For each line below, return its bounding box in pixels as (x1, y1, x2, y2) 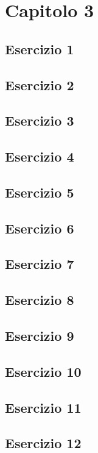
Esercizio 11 (5, 398, 82, 416)
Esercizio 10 (5, 362, 82, 380)
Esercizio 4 (5, 147, 74, 166)
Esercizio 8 (5, 290, 74, 309)
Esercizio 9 (5, 326, 74, 345)
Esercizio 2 (5, 75, 74, 94)
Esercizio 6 (5, 218, 74, 237)
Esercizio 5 (5, 182, 74, 201)
